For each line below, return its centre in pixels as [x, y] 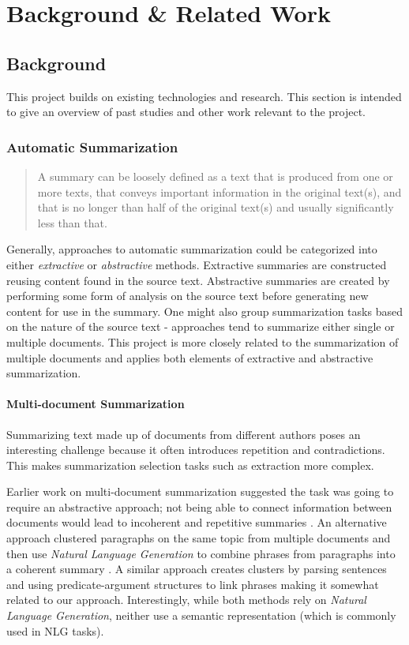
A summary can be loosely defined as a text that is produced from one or [215, 176]
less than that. [72, 222]
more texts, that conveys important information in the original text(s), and [220, 191]
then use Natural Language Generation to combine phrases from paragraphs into [201, 553]
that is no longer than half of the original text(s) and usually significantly [216, 207]
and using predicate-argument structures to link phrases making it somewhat [193, 584]
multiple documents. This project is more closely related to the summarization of [203, 341]
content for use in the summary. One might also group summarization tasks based [204, 311]
